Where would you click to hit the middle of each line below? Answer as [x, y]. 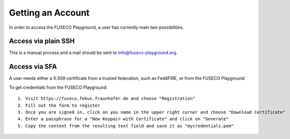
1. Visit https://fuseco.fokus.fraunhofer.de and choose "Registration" [106, 99]
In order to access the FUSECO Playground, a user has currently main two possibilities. [96, 27]
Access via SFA [33, 67]
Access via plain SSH [42, 41]
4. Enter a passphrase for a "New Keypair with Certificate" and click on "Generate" [123, 119]
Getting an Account [49, 13]
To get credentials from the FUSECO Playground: [58, 87]
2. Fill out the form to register [59, 105]
